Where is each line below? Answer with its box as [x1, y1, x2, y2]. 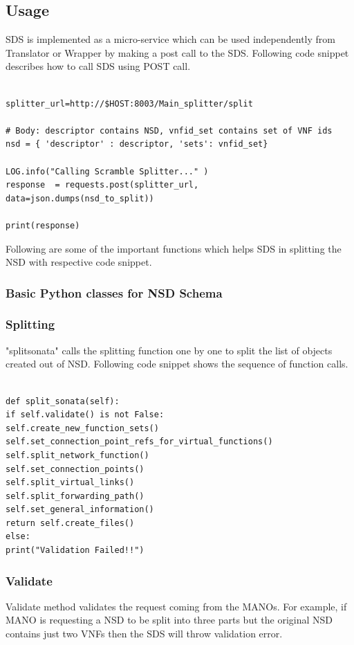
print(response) [6, 220, 80, 230]
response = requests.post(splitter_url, [6, 180, 199, 190]
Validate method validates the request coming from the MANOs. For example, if [6, 599, 347, 613]
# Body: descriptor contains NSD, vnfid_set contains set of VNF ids [6, 125, 333, 136]
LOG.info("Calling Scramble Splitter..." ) [6, 166, 209, 176]
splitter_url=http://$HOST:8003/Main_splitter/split [6, 98, 253, 109]
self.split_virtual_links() [6, 478, 135, 488]
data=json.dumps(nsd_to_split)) [6, 193, 154, 203]
